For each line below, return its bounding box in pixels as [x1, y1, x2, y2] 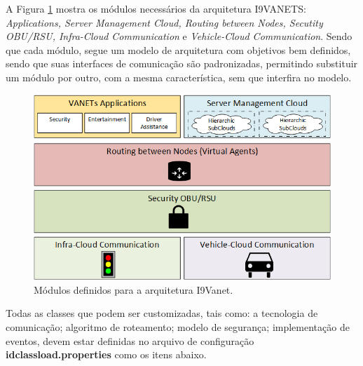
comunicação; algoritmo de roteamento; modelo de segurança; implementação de [6, 319, 350, 334]
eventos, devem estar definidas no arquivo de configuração [6, 333, 254, 348]
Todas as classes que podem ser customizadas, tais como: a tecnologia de [6, 306, 318, 320]
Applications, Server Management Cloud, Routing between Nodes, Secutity [6, 15, 323, 29]
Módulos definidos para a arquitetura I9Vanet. [34, 282, 233, 297]
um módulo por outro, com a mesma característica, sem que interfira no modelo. [6, 69, 352, 84]
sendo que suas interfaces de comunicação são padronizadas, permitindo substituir [6, 56, 358, 71]
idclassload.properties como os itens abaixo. [6, 347, 207, 362]
